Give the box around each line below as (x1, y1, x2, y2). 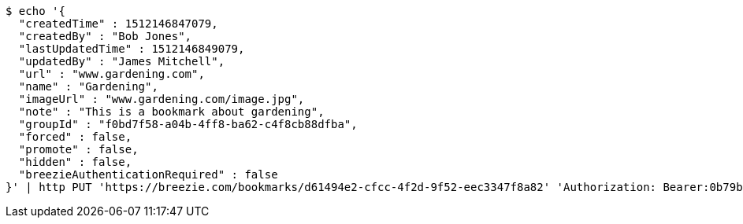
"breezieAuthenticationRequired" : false (18, 168, 278, 181)
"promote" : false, (18, 143, 139, 156)
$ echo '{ (6, 5, 65, 17)
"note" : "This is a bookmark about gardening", (18, 105, 325, 118)
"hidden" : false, (18, 156, 132, 168)
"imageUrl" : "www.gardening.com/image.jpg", (18, 93, 305, 105)
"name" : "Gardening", (18, 80, 158, 93)
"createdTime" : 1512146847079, (18, 17, 218, 30)
